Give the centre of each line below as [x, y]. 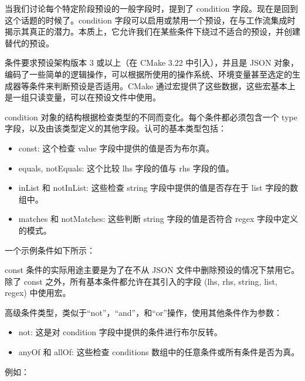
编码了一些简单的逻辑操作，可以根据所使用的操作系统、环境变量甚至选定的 [148, 74]
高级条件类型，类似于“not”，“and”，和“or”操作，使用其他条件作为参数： [143, 312]
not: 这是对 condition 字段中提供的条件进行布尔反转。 [120, 332]
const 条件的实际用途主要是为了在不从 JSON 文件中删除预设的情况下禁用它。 [152, 270]
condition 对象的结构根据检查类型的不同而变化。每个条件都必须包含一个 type [151, 117]
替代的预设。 [29, 43]
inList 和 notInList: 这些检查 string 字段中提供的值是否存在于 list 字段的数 [158, 188]
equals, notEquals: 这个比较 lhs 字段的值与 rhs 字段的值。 [126, 168]
